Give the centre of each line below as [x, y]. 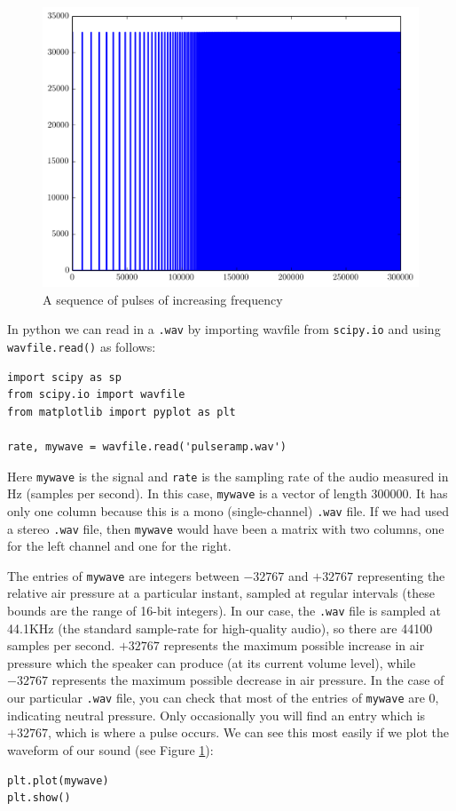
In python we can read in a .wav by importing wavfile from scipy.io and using [224, 329]
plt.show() [39, 798]
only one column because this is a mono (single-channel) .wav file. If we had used [228, 510]
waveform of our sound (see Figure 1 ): [110, 749]
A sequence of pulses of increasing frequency [163, 299]
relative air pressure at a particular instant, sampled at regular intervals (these [221, 593]
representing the [401, 575]
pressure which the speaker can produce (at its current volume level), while [212, 662]
